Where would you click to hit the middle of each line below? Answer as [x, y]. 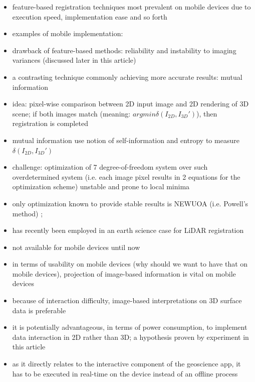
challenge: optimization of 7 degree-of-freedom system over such [110, 167]
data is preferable [39, 310]
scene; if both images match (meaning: [71, 113]
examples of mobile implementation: [68, 33]
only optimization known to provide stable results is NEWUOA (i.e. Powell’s [130, 203]
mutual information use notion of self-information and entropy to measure [126, 140]
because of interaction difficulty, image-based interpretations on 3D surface [127, 300]
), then [207, 113]
